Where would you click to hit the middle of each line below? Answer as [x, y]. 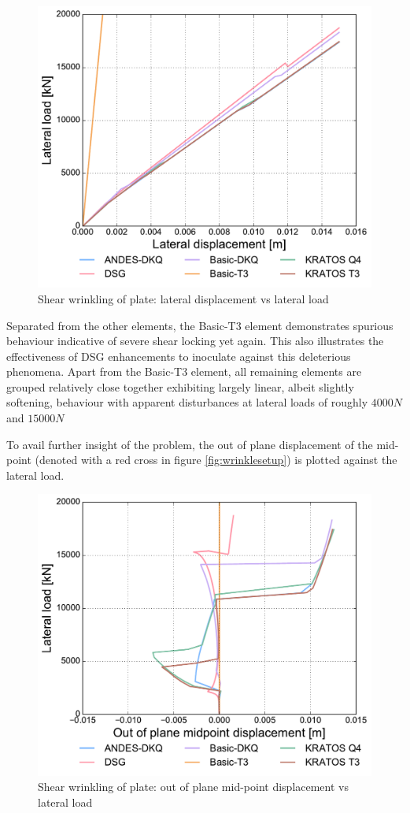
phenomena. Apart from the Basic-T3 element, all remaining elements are [184, 371]
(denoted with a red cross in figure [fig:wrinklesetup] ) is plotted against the [216, 460]
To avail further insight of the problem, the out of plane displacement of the [190, 444]
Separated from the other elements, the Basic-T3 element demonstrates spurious [200, 325]
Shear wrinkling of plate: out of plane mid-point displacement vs [193, 787]
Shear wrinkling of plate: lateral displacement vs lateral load [183, 298]
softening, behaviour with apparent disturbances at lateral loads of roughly [187, 402]
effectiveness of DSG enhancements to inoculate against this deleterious [179, 356]
